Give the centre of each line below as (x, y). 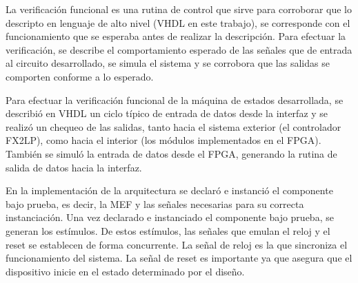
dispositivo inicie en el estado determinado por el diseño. (125, 271)
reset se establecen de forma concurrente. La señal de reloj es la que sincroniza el (177, 244)
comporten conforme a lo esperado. (80, 76)
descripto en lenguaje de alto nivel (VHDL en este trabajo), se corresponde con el (178, 22)
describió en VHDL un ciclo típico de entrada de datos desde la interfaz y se (167, 113)
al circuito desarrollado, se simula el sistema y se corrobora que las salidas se (168, 63)
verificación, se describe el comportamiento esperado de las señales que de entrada (179, 49)
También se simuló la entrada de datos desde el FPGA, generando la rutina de (171, 153)
